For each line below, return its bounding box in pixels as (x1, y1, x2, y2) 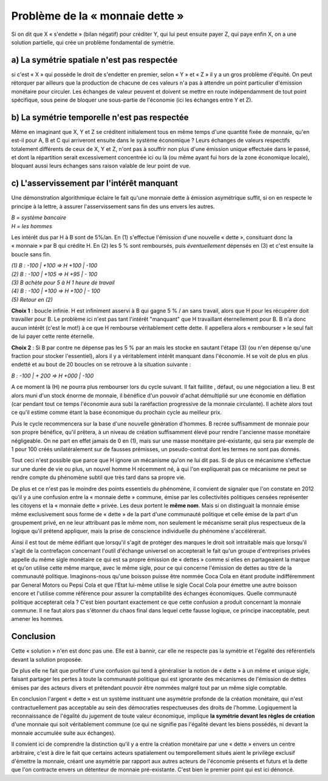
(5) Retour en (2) (11, 296, 53, 303)
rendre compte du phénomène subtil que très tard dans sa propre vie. (11, 474, 186, 481)
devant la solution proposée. (11, 656, 83, 663)
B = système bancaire (11, 214, 67, 222)
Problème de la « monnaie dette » (11, 9, 185, 23)
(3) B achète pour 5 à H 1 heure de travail (11, 279, 115, 286)
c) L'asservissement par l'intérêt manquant (11, 178, 179, 189)
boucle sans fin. (11, 250, 52, 258)
